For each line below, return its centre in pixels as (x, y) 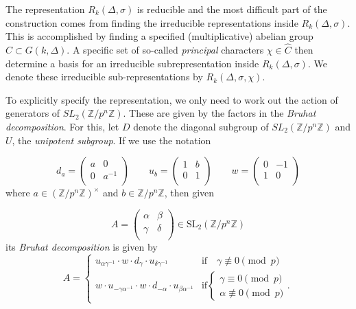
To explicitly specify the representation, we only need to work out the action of (172, 99)
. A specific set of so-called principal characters (165, 49)
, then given (189, 193)
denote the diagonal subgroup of (201, 126)
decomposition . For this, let (62, 126)
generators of (33, 113)
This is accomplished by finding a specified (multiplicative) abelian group (159, 36)
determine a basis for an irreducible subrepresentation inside (132, 63)
